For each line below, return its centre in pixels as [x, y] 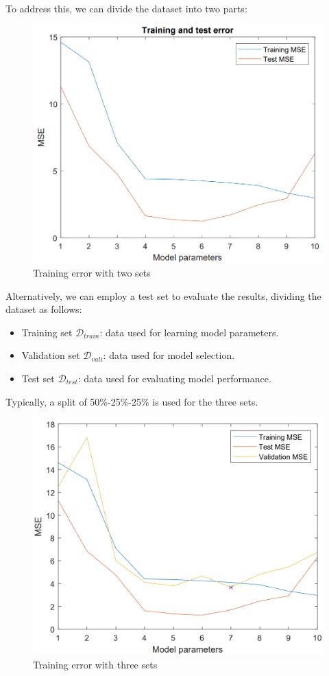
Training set [47, 332]
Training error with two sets [92, 272]
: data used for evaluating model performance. [174, 378]
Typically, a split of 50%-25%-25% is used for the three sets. [132, 401]
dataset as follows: [44, 309]
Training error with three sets [95, 664]
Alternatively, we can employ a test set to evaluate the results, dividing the [163, 295]
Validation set [51, 355]
